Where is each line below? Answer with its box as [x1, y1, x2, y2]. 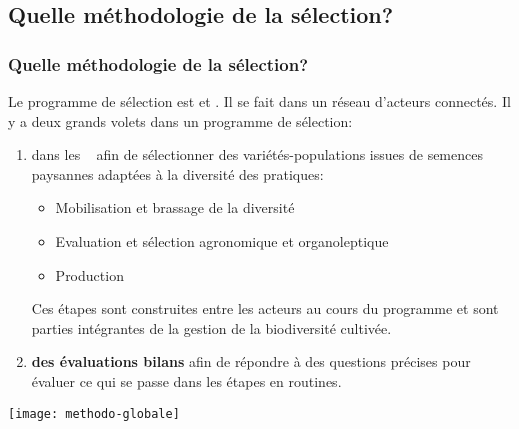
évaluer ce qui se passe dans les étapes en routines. [31, 370, 342, 391]
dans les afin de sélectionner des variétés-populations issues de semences [31, 144, 483, 165]
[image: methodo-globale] [8, 406, 180, 421]
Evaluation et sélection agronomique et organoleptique [55, 230, 389, 251]
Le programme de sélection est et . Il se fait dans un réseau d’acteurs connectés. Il [8, 91, 511, 111]
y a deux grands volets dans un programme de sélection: [8, 110, 353, 131]
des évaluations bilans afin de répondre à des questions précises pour [31, 351, 471, 372]
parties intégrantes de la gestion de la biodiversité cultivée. [31, 317, 392, 338]
